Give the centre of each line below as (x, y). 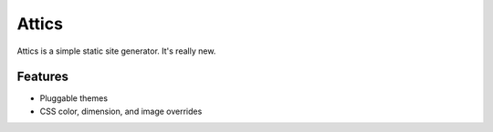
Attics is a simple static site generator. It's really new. (116, 51)
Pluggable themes (74, 98)
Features (42, 77)
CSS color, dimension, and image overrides (121, 111)
